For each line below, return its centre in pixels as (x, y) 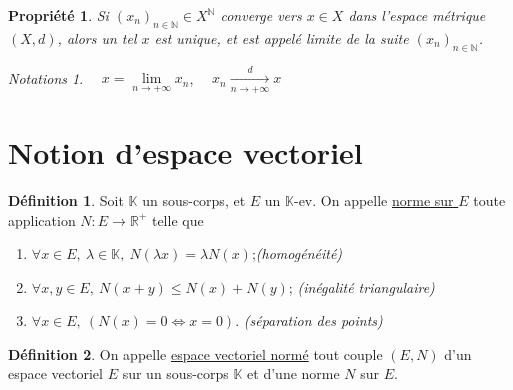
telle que (177, 219)
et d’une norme (293, 373)
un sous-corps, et (194, 199)
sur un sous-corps (175, 373)
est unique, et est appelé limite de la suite (281, 37)
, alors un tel (97, 37)
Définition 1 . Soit (66, 199)
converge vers (261, 15)
